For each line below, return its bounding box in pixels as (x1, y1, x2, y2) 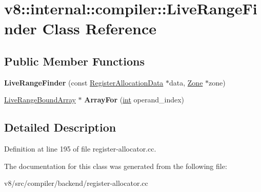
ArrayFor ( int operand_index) (84, 94, 185, 105)
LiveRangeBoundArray (4, 94, 76, 105)
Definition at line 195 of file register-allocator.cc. (4, 143, 156, 154)
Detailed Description (4, 119, 116, 135)
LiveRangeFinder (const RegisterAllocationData (4, 77, 164, 88)
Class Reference (42, 18, 157, 39)
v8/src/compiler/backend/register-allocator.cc (4, 178, 148, 188)
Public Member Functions (4, 53, 145, 69)
